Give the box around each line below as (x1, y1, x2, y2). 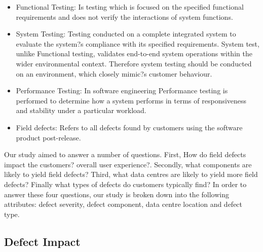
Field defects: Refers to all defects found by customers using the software (16, 122, 243, 132)
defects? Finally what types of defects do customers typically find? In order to (4, 178, 247, 189)
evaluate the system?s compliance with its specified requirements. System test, (16, 38, 259, 49)
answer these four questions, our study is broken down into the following (4, 189, 229, 199)
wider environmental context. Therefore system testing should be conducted (16, 58, 252, 68)
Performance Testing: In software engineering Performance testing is (16, 85, 228, 96)
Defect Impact (4, 233, 81, 249)
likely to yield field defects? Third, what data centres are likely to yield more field (4, 169, 258, 179)
